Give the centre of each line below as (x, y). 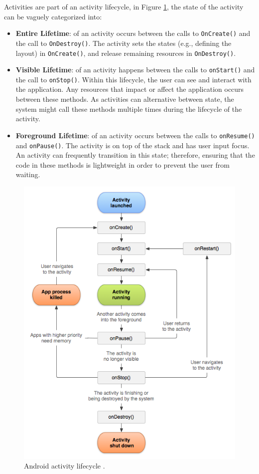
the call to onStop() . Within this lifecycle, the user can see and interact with (133, 79)
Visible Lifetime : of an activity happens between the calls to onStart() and (135, 70)
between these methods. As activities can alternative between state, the (125, 99)
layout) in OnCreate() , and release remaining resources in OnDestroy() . (126, 53)
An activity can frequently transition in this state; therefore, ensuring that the (135, 155)
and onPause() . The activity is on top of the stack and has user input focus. (132, 145)
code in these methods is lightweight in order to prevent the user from (123, 164)
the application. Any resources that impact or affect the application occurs (130, 89)
